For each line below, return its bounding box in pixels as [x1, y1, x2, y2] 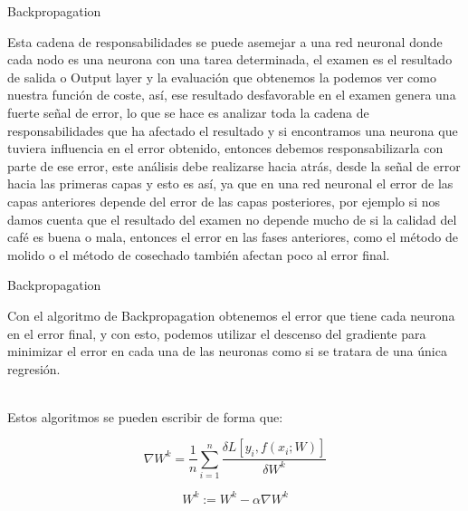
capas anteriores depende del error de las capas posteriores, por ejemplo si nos [7, 191, 441, 210]
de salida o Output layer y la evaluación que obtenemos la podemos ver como [7, 67, 436, 86]
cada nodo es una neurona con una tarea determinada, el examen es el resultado [7, 50, 453, 69]
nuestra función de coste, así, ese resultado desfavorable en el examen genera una [7, 85, 456, 104]
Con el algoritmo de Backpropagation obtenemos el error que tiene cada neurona [7, 305, 455, 324]
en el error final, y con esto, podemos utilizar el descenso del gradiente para [7, 323, 426, 342]
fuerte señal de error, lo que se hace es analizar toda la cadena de [7, 102, 369, 121]
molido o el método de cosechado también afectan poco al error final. [7, 245, 390, 264]
